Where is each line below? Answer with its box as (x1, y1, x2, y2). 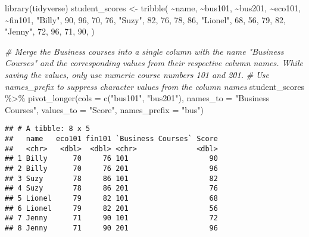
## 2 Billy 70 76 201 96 (5, 164, 218, 173)
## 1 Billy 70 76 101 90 (5, 154, 218, 163)
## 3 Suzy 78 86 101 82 (5, 174, 218, 183)
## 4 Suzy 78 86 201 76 (5, 184, 218, 193)
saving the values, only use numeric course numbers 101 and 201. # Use (5, 68, 269, 80)
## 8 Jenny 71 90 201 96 (5, 223, 218, 232)
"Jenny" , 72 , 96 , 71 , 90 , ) (5, 25, 95, 38)
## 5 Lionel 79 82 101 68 (5, 194, 218, 202)
